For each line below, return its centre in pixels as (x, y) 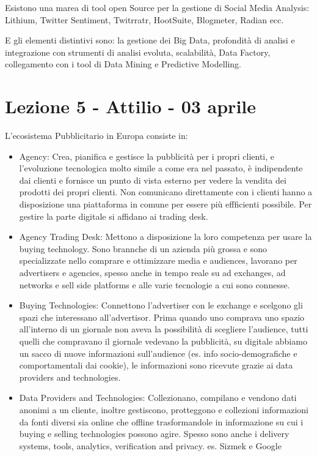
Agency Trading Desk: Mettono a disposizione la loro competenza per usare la (166, 237)
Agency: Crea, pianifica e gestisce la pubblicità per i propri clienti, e (147, 156)
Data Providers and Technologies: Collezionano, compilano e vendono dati (158, 398)
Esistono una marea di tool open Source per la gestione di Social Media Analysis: (157, 7)
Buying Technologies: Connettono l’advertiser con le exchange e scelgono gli (161, 305)
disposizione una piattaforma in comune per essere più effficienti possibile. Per (166, 204)
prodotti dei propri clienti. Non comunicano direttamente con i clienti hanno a (166, 192)
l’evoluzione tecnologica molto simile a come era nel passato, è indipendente (161, 168)
